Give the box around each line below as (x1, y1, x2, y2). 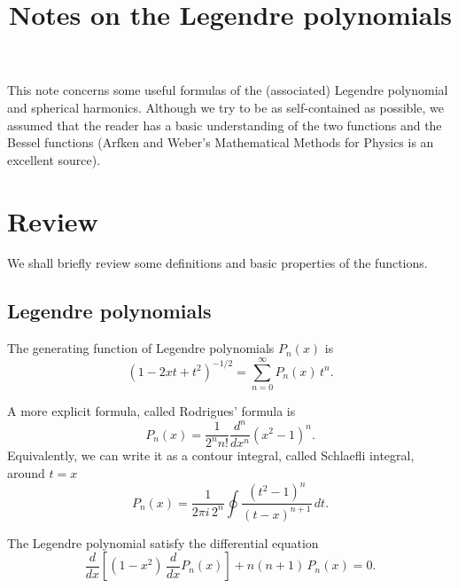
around (7, 464, 45, 482)
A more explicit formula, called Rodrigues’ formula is (7, 401, 296, 419)
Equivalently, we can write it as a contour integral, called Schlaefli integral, (7, 446, 415, 465)
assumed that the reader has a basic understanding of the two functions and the (7, 115, 442, 134)
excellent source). (7, 150, 101, 169)
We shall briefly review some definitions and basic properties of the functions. (7, 254, 428, 272)
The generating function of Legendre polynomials (7, 339, 275, 357)
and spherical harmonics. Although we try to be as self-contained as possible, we (7, 98, 444, 116)
